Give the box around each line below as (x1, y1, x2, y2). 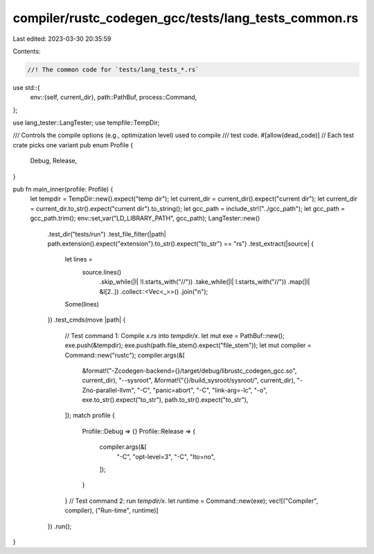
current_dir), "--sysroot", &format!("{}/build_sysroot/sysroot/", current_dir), (82, 376, 296, 385)
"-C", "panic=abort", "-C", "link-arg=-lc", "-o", (136, 386, 268, 394)
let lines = (64, 255, 93, 264)
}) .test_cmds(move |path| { (47, 315, 126, 324)
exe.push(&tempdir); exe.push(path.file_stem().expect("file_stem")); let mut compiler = (64, 341, 312, 349)
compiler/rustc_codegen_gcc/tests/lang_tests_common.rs (12, 10, 359, 26)
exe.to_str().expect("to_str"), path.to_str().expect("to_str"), (82, 396, 249, 404)
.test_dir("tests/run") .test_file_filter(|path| (47, 230, 166, 238)
